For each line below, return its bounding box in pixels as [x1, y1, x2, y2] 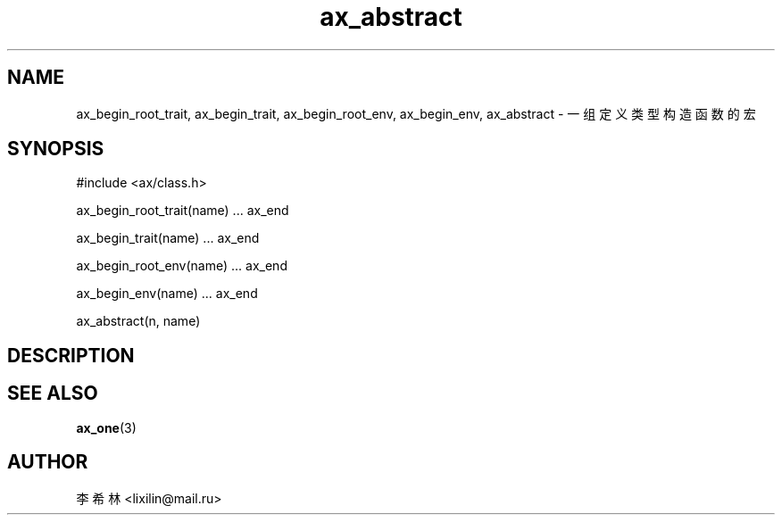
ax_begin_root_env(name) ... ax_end [76, 258, 287, 274]
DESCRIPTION [7, 344, 135, 367]
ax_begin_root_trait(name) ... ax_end [76, 203, 289, 219]
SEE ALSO [7, 382, 98, 405]
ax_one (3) [76, 419, 137, 435]
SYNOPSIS [7, 137, 104, 161]
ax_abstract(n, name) [76, 313, 201, 329]
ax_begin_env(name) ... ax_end [76, 286, 258, 302]
